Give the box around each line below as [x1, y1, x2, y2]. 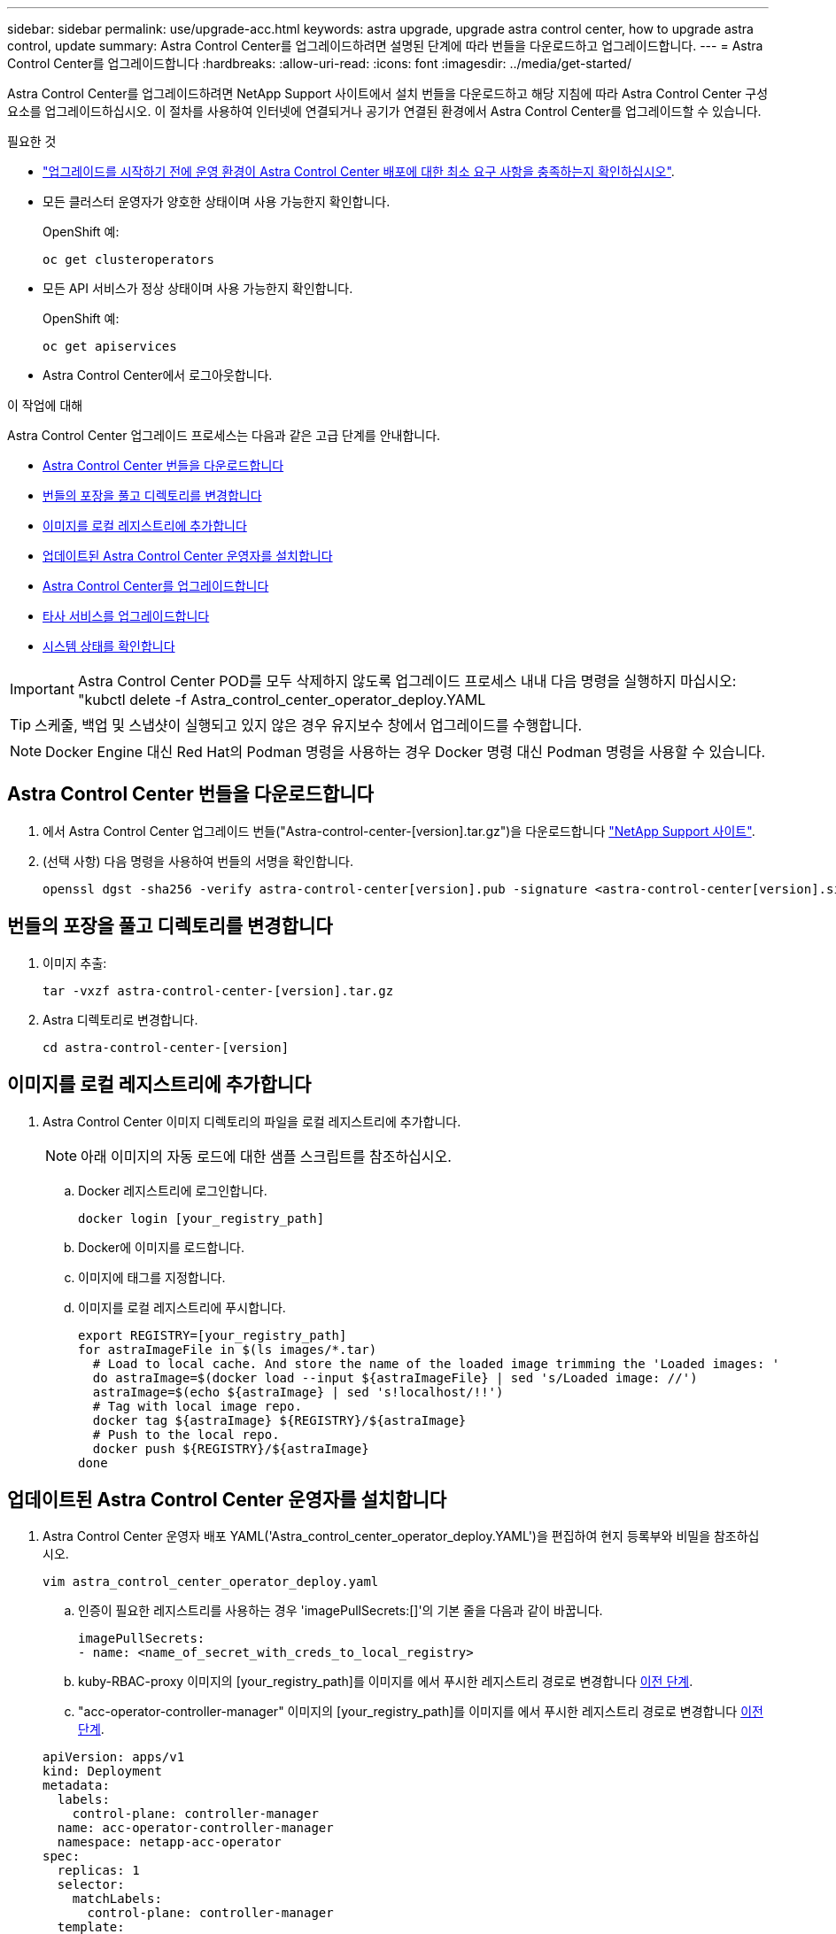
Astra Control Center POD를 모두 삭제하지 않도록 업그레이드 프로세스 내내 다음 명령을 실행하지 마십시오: [77, 672, 737, 690]
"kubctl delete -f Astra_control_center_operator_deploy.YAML [77, 691, 486, 708]
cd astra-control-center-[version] [43, 1040, 290, 1055]
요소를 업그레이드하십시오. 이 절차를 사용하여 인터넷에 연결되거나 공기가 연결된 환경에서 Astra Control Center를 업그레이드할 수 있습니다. [7, 104, 762, 119]
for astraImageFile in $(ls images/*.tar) [78, 1342, 377, 1357]
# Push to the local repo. [92, 1427, 280, 1442]
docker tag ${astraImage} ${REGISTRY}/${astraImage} [92, 1412, 467, 1427]
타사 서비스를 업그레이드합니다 [43, 608, 210, 623]
